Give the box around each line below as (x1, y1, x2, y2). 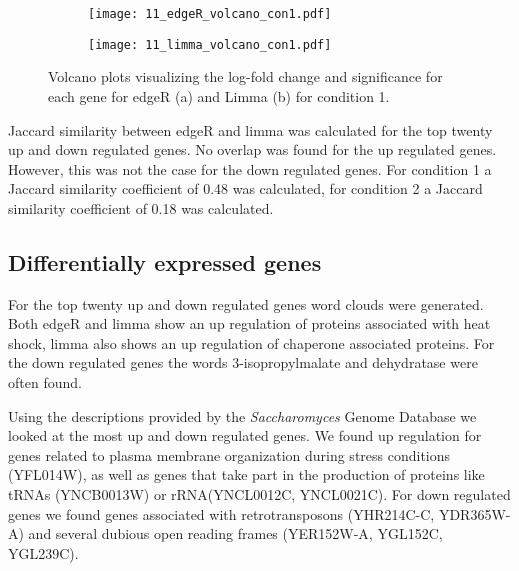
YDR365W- (438, 503, 511, 524)
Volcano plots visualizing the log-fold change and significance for (48, 66, 443, 87)
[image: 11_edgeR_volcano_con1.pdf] (88, 7, 332, 21)
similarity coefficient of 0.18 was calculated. (8, 197, 274, 218)
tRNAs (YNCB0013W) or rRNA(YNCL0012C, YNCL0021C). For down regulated (8, 484, 511, 505)
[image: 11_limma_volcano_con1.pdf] (88, 37, 332, 52)
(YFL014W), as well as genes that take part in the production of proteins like (8, 464, 485, 485)
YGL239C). (8, 542, 79, 563)
